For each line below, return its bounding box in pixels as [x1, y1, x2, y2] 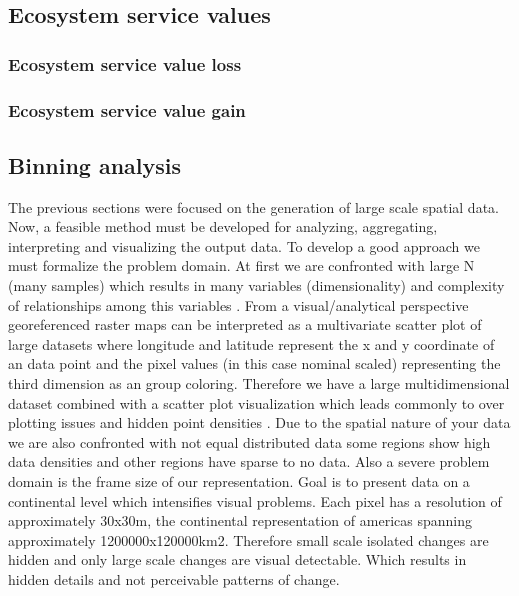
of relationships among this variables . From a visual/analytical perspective [8, 294, 469, 315]
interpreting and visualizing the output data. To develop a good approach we [8, 235, 480, 256]
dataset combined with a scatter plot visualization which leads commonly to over [8, 392, 505, 413]
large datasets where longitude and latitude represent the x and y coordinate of [8, 333, 495, 354]
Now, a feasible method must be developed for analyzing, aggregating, [8, 216, 438, 237]
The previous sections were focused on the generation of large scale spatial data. [8, 196, 499, 217]
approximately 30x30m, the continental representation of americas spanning [8, 510, 472, 531]
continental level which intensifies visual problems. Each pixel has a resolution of [8, 490, 502, 511]
